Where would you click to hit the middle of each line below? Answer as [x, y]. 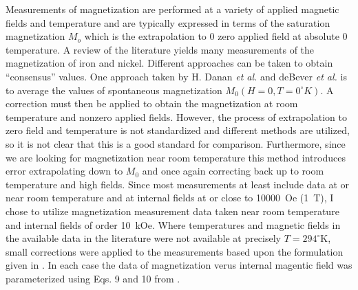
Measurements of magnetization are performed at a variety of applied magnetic [172, 9]
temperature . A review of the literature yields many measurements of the [160, 49]
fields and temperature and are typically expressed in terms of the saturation [168, 22]
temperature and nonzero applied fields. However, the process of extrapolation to [176, 116]
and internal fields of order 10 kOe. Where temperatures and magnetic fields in [173, 224]
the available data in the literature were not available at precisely [143, 238]
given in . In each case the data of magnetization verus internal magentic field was [179, 265]
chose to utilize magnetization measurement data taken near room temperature [172, 211]
